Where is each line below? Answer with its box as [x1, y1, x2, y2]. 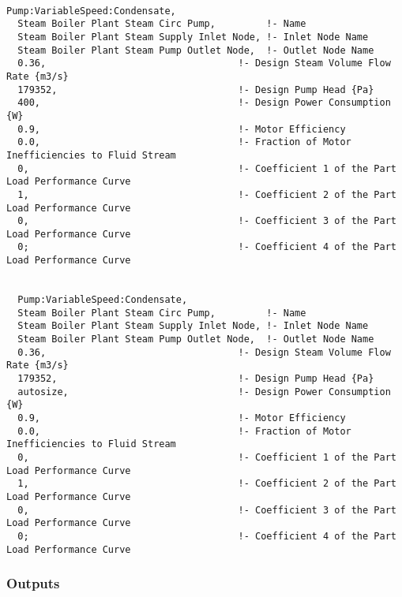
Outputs [6, 573, 60, 593]
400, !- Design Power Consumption [17, 97, 391, 109]
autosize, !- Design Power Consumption [17, 386, 391, 397]
